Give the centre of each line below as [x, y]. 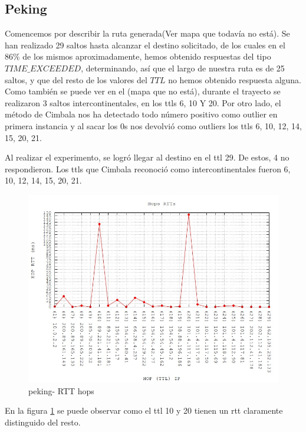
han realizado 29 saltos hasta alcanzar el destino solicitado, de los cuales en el [145, 45]
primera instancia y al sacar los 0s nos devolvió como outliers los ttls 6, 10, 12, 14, [153, 125]
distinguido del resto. [43, 422]
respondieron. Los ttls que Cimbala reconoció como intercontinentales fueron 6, [148, 168]
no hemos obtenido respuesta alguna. [235, 79]
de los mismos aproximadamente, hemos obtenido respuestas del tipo [147, 56]
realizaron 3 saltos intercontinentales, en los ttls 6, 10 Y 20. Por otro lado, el [143, 102]
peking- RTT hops [61, 390]
